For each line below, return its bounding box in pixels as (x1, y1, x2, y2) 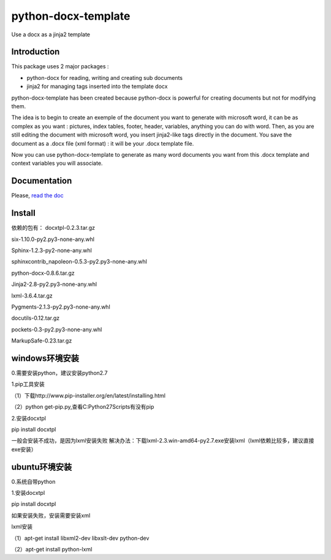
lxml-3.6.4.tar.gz (11, 292, 53, 299)
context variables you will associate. (11, 160, 103, 167)
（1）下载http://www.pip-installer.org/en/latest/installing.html (11, 392, 165, 399)
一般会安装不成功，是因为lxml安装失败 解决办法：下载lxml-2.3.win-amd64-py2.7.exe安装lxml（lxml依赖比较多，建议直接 (11, 437, 314, 444)
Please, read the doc (11, 192, 64, 199)
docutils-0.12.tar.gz (11, 314, 60, 322)
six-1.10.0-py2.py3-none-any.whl (11, 235, 95, 243)
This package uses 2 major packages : (11, 63, 109, 70)
